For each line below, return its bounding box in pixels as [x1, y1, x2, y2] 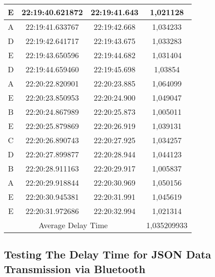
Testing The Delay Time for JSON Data [4, 247, 212, 262]
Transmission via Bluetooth [4, 261, 146, 276]
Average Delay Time [39, 219, 108, 231]
